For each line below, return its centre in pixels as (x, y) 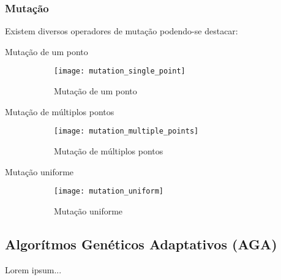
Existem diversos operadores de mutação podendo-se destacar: (122, 31)
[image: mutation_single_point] (120, 71)
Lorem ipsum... (33, 269)
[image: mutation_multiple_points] (126, 131)
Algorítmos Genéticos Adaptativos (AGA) (141, 244)
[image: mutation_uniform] (109, 191)
